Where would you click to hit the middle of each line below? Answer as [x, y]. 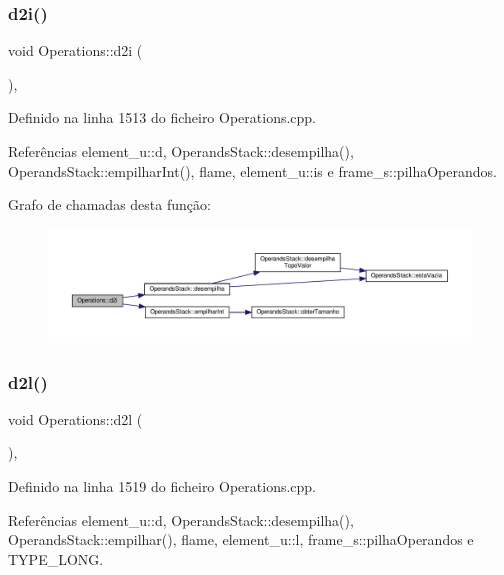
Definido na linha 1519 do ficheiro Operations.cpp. [162, 486]
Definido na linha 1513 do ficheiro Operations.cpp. [162, 117]
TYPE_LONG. [56, 558]
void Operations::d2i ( [75, 50]
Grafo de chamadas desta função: [109, 204]
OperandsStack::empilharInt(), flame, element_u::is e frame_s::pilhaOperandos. [252, 170]
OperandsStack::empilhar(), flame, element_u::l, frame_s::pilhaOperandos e [241, 539]
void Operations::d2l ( [75, 418]
